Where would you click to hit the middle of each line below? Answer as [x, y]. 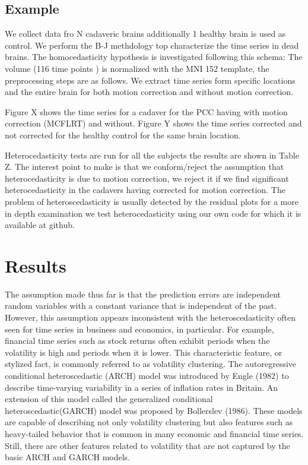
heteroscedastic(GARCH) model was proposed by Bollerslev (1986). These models [154, 410]
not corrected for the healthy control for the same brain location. [123, 135]
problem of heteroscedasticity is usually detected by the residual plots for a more [152, 201]
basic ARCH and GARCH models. [68, 457]
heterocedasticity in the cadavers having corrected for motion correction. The [145, 190]
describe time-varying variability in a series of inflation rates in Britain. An [142, 387]
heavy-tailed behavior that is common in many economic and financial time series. [154, 433]
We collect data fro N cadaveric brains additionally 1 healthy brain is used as [145, 34]
